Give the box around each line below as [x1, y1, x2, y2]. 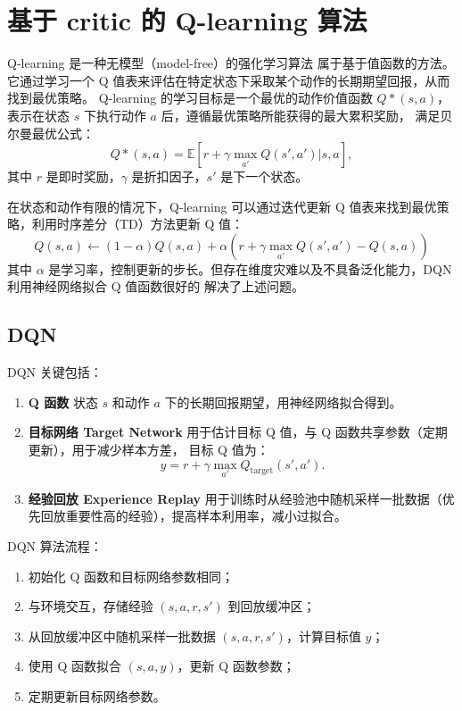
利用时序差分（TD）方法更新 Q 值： [31, 214, 244, 233]
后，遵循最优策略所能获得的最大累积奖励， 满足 [161, 105, 441, 124]
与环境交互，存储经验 [28, 597, 153, 615]
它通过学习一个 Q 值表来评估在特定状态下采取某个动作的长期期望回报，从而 [7, 71, 450, 89]
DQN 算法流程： [7, 537, 103, 556]
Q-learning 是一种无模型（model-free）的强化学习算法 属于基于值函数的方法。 [7, 54, 455, 72]
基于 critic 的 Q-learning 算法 [7, 2, 367, 38]
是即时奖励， [45, 167, 121, 186]
